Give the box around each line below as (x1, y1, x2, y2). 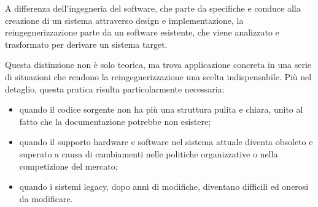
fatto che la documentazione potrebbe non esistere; (19, 115, 211, 127)
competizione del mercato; (19, 159, 118, 172)
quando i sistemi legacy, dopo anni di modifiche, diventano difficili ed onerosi (19, 180, 309, 193)
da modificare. (19, 192, 73, 205)
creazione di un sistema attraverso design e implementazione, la (5, 13, 244, 26)
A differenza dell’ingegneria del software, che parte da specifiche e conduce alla (5, 2, 301, 14)
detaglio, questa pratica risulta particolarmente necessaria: (5, 82, 225, 95)
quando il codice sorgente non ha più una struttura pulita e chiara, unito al (19, 103, 303, 116)
